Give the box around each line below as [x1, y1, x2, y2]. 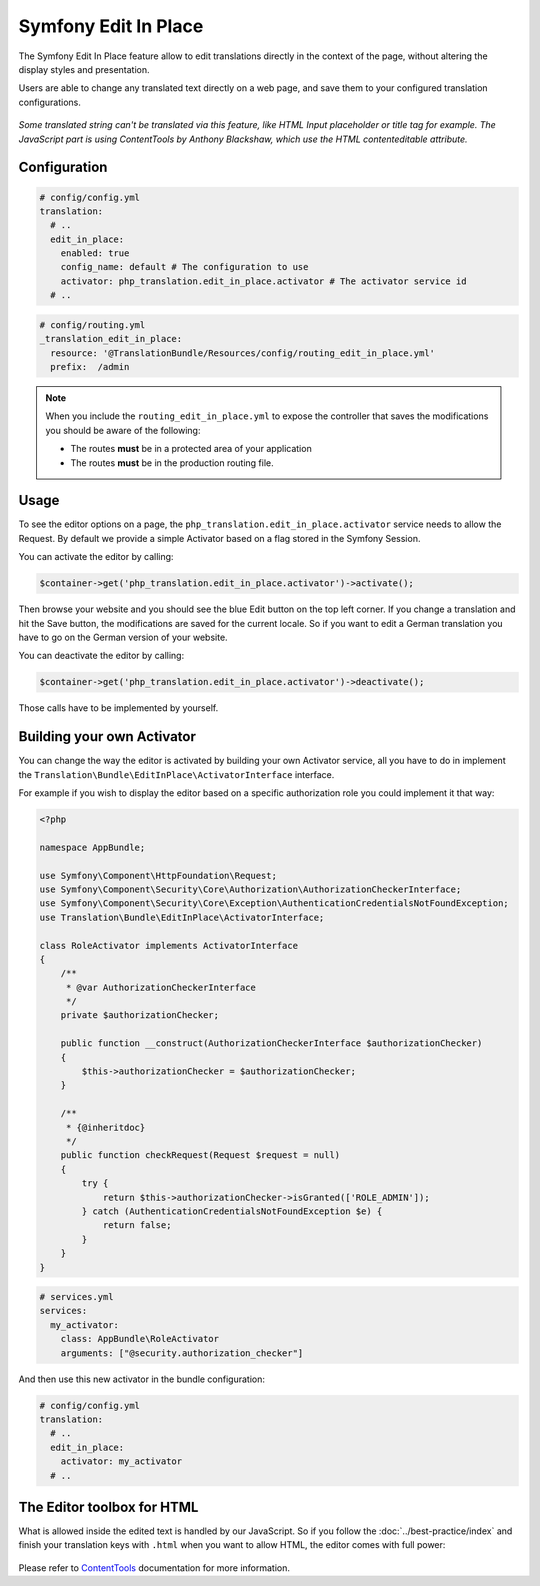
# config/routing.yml [39, 319, 146, 330]
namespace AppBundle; [39, 841, 146, 853]
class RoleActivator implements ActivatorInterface [39, 940, 299, 951]
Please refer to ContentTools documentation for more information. [18, 1561, 290, 1574]
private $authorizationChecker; [60, 1010, 220, 1021]
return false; [102, 1220, 172, 1231]
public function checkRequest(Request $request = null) [60, 1150, 341, 1161]
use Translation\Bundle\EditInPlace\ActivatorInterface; [39, 911, 325, 923]
